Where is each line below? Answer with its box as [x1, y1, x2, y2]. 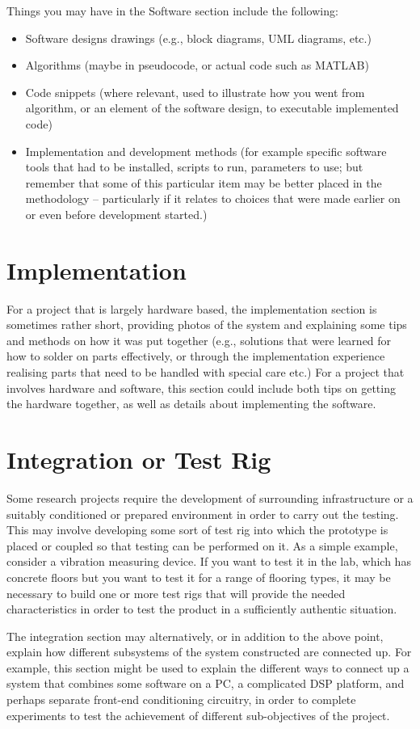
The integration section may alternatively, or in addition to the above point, [6, 627, 384, 644]
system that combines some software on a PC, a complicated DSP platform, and [6, 675, 405, 692]
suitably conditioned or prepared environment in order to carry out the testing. [6, 505, 399, 522]
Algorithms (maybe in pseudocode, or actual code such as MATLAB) [25, 57, 369, 74]
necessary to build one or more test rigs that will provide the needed [6, 584, 346, 601]
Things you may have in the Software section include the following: [6, 2, 338, 19]
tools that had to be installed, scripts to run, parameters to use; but [25, 158, 363, 175]
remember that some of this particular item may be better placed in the [25, 174, 382, 191]
